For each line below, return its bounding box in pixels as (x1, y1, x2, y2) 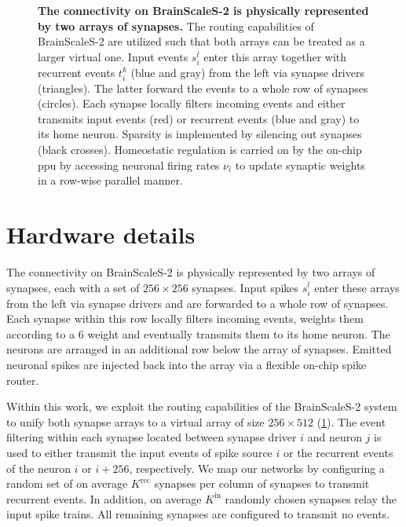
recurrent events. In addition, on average (6, 490, 202, 507)
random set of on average (6, 475, 128, 492)
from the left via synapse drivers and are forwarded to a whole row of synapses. (6, 295, 389, 311)
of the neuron (6, 459, 71, 476)
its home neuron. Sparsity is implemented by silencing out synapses (38, 126, 362, 142)
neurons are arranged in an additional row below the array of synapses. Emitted (6, 341, 392, 357)
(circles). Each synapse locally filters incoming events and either (38, 95, 346, 112)
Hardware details (6, 218, 196, 251)
